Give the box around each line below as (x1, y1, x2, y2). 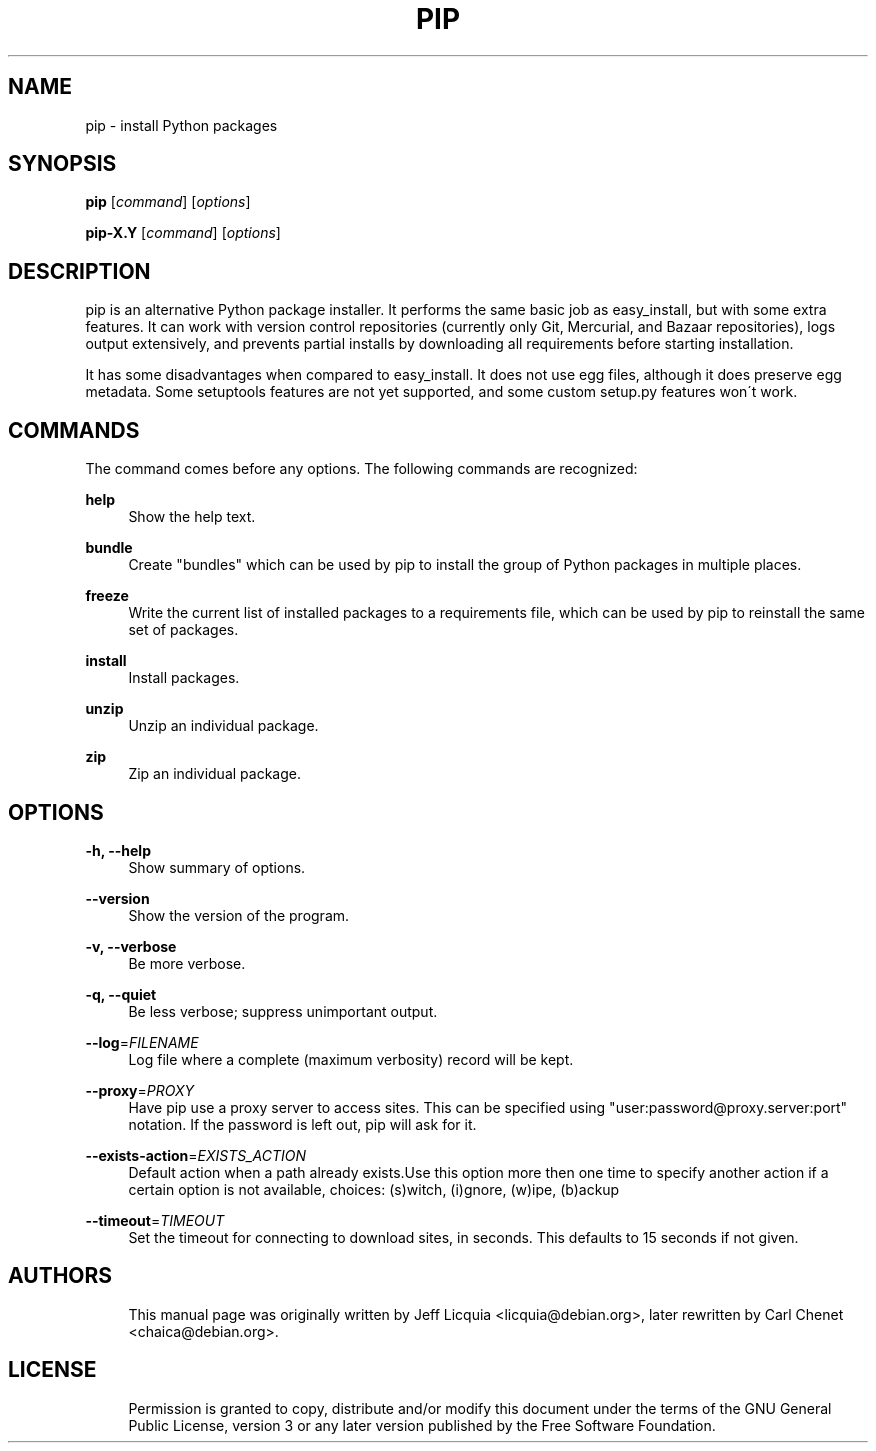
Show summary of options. (128, 858, 306, 876)
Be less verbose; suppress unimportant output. (128, 1002, 438, 1020)
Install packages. (128, 669, 240, 687)
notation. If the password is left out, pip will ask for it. (128, 1115, 477, 1133)
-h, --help (85, 841, 151, 859)
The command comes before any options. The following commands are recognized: (85, 460, 638, 478)
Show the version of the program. (128, 906, 350, 924)
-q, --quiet (85, 985, 157, 1003)
